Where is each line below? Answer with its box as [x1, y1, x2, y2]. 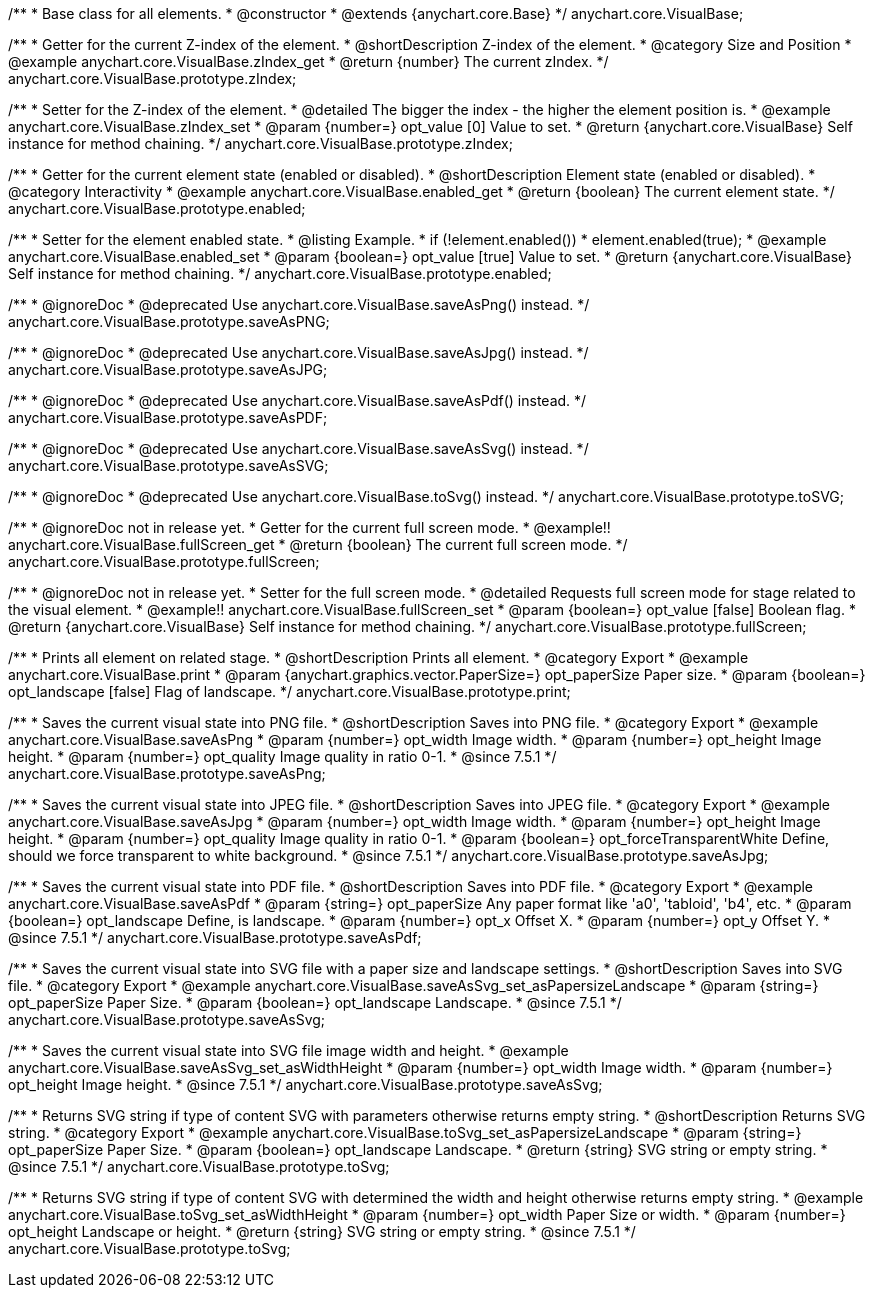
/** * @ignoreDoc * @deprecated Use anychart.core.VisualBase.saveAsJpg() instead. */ [8, 344, 589, 361]
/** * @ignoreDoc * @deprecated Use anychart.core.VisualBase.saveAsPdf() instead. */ [8, 392, 587, 409]
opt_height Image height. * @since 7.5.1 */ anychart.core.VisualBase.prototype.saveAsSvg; [8, 1076, 603, 1093]
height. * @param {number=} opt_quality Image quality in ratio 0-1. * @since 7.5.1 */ [8, 748, 557, 765]
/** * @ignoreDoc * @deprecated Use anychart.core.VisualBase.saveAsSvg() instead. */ [8, 440, 589, 457]
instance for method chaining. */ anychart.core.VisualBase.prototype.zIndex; [8, 135, 513, 152]
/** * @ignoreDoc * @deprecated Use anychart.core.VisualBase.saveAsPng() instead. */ [8, 296, 590, 313]
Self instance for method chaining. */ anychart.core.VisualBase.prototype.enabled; [8, 265, 552, 282]
